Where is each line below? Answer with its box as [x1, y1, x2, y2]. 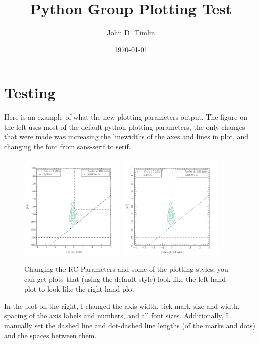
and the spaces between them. [4, 330, 97, 340]
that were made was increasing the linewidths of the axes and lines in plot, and [4, 131, 249, 142]
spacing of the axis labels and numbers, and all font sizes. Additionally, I [4, 310, 229, 321]
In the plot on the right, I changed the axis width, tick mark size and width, [4, 300, 240, 311]
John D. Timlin [107, 27, 155, 38]
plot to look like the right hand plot [24, 283, 135, 294]
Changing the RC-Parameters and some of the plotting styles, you [24, 264, 228, 274]
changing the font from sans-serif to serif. [4, 141, 131, 152]
